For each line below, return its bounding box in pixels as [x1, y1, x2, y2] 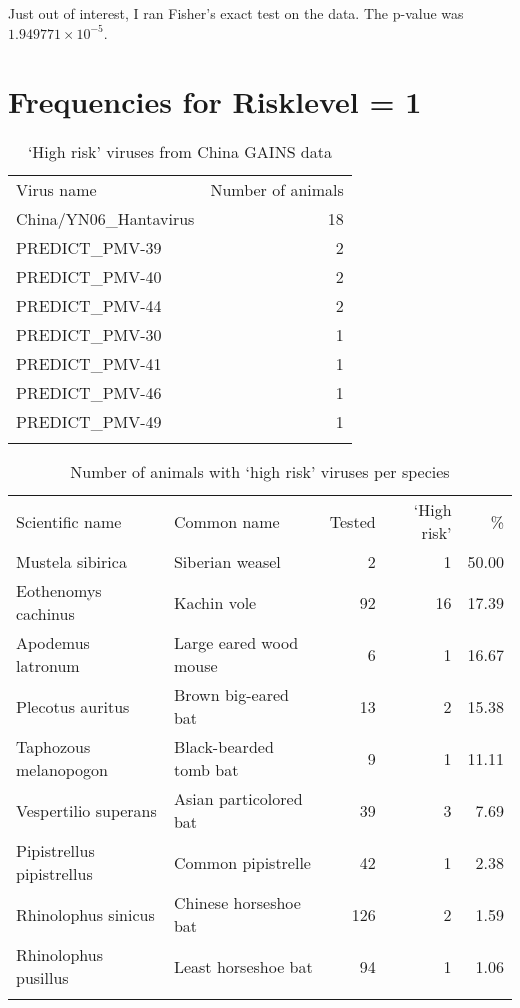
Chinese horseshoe [173, 891, 301, 915]
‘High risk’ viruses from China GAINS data [27, 140, 332, 164]
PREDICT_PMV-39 [16, 236, 162, 260]
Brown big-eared [173, 683, 289, 707]
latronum [16, 654, 80, 678]
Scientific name [16, 509, 122, 533]
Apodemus [16, 631, 90, 655]
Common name [173, 509, 280, 533]
